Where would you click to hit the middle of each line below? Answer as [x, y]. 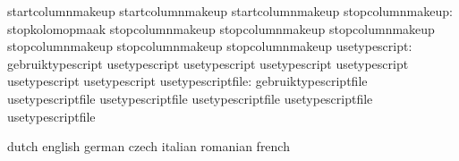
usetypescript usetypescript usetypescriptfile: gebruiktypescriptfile [187, 81]
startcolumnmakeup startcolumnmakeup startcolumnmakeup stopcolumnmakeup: [230, 11]
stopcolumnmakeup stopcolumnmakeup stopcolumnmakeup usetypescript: [210, 46]
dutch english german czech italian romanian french [149, 146]
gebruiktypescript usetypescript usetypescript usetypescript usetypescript [208, 63]
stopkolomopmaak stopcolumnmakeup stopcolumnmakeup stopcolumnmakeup [221, 28]
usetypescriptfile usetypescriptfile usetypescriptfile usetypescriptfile [190, 98]
